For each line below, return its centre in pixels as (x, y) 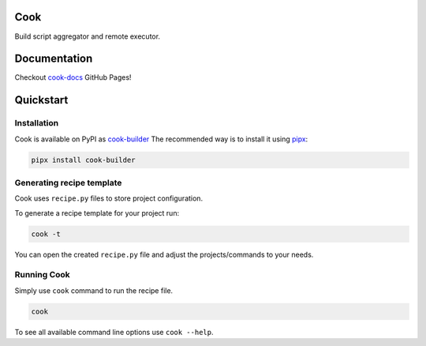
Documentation (54, 59)
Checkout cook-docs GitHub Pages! (73, 77)
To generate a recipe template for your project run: (97, 212)
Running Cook (42, 275)
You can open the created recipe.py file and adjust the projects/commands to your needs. (164, 254)
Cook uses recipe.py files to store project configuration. (109, 198)
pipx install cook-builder (83, 160)
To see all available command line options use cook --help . (114, 332)
